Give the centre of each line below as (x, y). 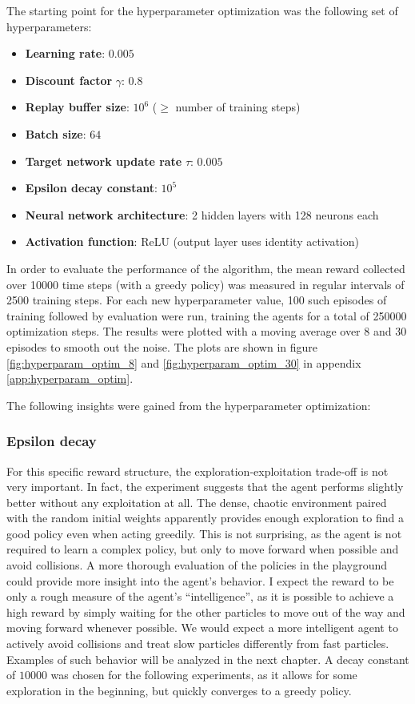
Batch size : (56, 133)
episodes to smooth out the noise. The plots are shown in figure (162, 346)
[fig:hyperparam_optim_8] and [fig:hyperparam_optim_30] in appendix (184, 362)
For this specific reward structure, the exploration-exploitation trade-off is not (198, 471)
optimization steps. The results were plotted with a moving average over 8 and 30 (207, 331)
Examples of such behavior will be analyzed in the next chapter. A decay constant (208, 659)
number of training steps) (238, 107)
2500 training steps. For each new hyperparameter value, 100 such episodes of (197, 300)
